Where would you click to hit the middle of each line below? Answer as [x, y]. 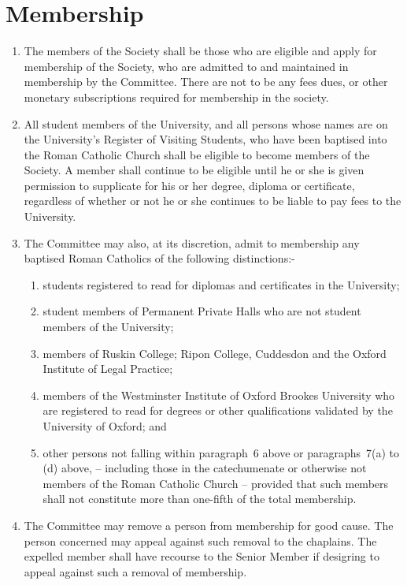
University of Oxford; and [105, 426]
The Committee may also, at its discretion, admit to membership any [192, 242]
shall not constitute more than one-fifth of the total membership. [200, 499]
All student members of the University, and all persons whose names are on [206, 123]
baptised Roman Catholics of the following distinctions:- [159, 258]
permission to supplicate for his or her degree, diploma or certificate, [189, 185]
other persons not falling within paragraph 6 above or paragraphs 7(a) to [221, 452]
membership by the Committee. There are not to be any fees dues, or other [206, 82]
